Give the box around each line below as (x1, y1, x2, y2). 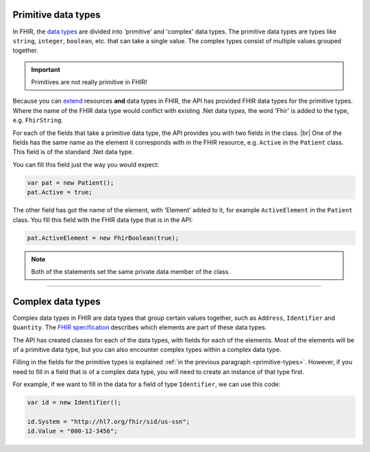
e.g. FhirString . (12, 116, 64, 125)
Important (31, 65, 61, 73)
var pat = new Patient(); (27, 179, 114, 186)
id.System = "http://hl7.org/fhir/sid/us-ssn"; (27, 418, 190, 425)
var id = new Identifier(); (27, 399, 121, 407)
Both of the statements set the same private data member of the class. (31, 267, 231, 275)
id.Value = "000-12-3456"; (27, 427, 118, 435)
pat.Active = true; (27, 188, 92, 197)
